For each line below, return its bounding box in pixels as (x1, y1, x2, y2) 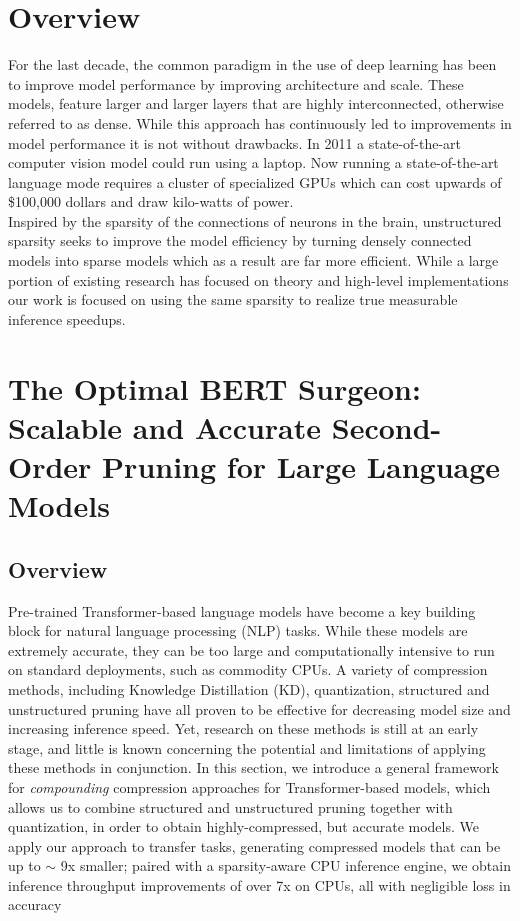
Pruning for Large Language (102, 446, 501, 486)
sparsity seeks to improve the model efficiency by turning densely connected (8, 230, 472, 251)
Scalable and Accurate (8, 406, 322, 447)
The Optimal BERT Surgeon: (8, 367, 421, 408)
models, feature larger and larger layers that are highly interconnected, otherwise (8, 93, 504, 114)
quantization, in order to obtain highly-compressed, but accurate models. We (8, 816, 479, 837)
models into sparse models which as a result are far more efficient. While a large (8, 250, 499, 271)
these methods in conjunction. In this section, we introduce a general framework (8, 757, 499, 778)
